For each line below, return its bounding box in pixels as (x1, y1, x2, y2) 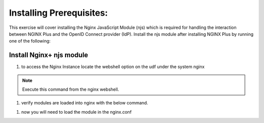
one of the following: (9, 38, 51, 44)
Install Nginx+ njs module (9, 51, 88, 59)
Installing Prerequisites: (9, 7, 108, 18)
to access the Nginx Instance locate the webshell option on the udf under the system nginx (21, 64, 205, 70)
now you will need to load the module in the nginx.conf (21, 109, 132, 115)
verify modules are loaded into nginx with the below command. (21, 100, 149, 106)
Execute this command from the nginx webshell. (22, 86, 119, 93)
